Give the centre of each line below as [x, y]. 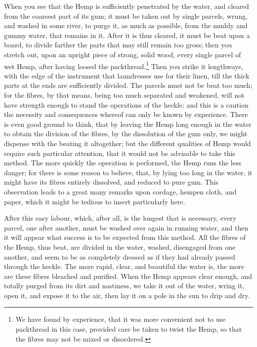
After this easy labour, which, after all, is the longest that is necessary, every [120, 218]
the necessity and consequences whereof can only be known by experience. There [126, 114]
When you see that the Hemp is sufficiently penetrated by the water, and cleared [127, 6]
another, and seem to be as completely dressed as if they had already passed [120, 256]
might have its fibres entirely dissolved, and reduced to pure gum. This [111, 182]
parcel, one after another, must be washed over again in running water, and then [126, 227]
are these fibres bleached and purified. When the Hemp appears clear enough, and [128, 276]
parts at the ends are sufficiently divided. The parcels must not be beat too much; [128, 85]
